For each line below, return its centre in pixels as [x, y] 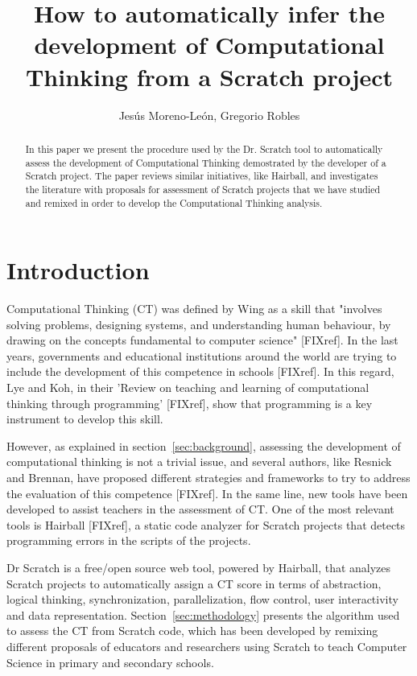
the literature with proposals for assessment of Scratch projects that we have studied [203, 189]
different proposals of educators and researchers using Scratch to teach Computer [207, 646]
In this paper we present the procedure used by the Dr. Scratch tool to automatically [204, 148]
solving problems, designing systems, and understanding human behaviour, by [199, 324]
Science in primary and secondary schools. [110, 662]
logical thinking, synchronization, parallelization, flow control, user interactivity [202, 599]
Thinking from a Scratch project [209, 76]
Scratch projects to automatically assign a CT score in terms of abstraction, [194, 583]
